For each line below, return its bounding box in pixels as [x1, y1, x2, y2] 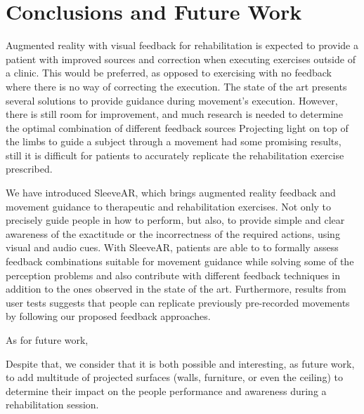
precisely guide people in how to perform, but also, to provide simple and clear [6, 213, 345, 227]
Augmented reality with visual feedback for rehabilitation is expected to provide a [6, 38, 358, 53]
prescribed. [6, 161, 53, 176]
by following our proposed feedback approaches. [6, 309, 211, 323]
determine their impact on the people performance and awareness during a [6, 383, 327, 398]
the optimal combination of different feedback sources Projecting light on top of [6, 120, 349, 135]
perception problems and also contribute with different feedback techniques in [6, 267, 341, 282]
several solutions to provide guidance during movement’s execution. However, [6, 93, 338, 107]
